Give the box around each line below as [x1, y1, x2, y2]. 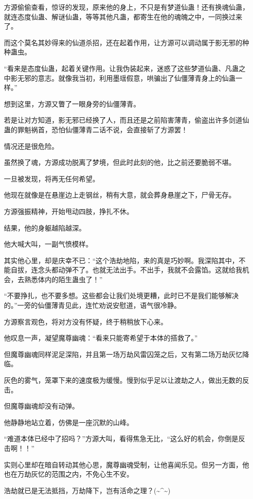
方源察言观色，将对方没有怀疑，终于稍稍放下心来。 [4, 316, 167, 326]
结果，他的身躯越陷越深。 [4, 222, 86, 232]
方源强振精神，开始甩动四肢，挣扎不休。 [4, 206, 133, 216]
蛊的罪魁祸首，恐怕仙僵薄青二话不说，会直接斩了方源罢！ [4, 124, 188, 134]
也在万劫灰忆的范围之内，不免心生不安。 [4, 469, 133, 479]
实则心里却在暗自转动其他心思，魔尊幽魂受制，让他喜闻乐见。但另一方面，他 [4, 459, 249, 469]
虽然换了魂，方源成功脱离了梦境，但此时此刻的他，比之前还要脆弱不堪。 [4, 157, 235, 167]
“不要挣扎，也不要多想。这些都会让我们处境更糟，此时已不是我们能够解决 [4, 290, 239, 301]
